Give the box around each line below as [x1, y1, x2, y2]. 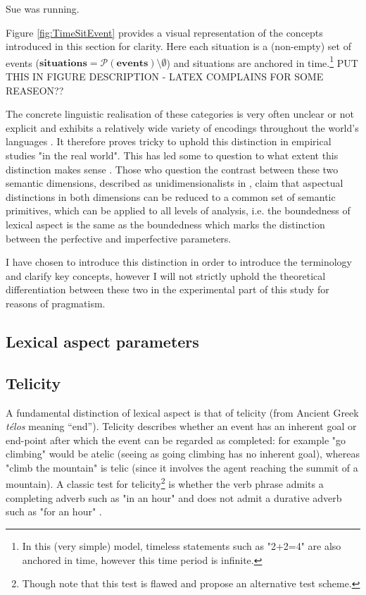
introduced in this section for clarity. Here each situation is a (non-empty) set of [6, 39, 351, 54]
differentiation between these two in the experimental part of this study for [6, 282, 329, 297]
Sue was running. [6, 1, 80, 16]
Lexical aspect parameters [6, 330, 199, 352]
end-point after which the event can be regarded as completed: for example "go [6, 432, 346, 447]
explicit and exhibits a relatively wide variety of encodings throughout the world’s [6, 120, 359, 135]
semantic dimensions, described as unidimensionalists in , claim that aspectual [6, 176, 343, 190]
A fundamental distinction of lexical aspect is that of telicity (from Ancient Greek [6, 405, 359, 419]
